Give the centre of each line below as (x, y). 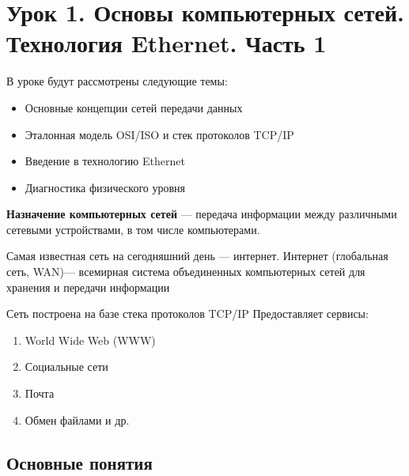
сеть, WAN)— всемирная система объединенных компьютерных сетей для (186, 272)
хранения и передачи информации (88, 287)
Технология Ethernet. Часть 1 (167, 43)
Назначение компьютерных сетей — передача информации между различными (202, 214)
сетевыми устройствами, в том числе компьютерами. (133, 229)
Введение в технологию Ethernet (105, 161)
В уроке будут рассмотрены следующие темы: (117, 81)
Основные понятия (80, 462)
